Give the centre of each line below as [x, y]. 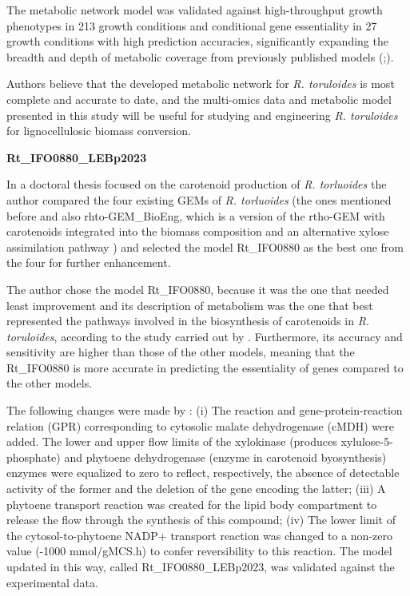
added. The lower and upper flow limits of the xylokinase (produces [172, 441]
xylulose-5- [367, 441]
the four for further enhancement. [89, 262]
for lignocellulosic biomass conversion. [99, 131]
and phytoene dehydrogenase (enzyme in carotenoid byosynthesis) [225, 457]
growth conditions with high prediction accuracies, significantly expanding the [197, 41]
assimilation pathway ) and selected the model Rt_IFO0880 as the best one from [205, 246]
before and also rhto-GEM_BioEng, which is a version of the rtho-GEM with [196, 215]
